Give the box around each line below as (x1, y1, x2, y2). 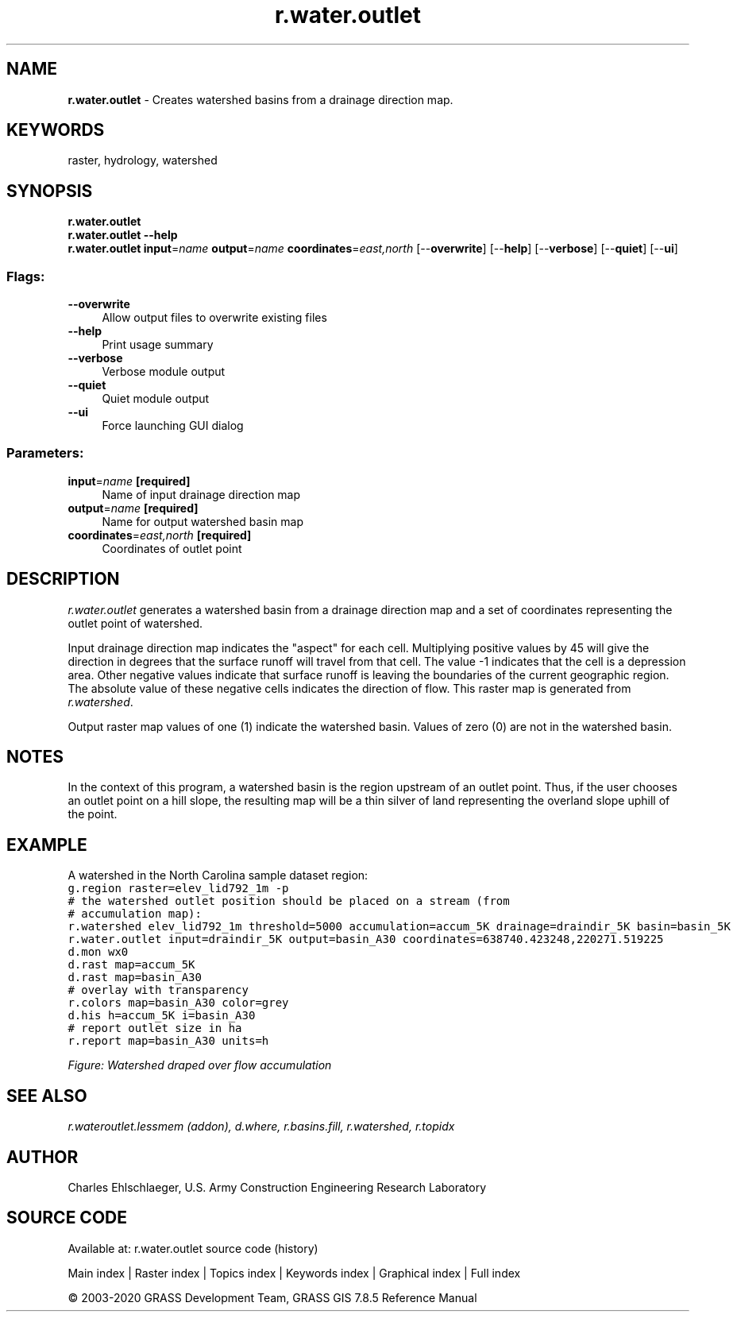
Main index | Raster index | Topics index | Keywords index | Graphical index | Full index (68, 1266, 521, 1280)
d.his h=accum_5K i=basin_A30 (68, 1009, 256, 1022)
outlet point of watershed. (68, 616, 203, 630)
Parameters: (6, 445, 84, 462)
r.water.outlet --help (68, 228, 178, 242)
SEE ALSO (6, 1085, 87, 1106)
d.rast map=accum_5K (68, 958, 195, 972)
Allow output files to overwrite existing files (102, 311, 327, 325)
